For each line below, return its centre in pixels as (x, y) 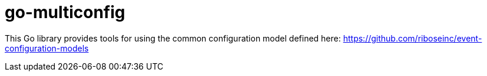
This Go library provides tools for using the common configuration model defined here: (173, 38)
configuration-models (47, 48)
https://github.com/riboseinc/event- (413, 38)
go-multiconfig (65, 12)
